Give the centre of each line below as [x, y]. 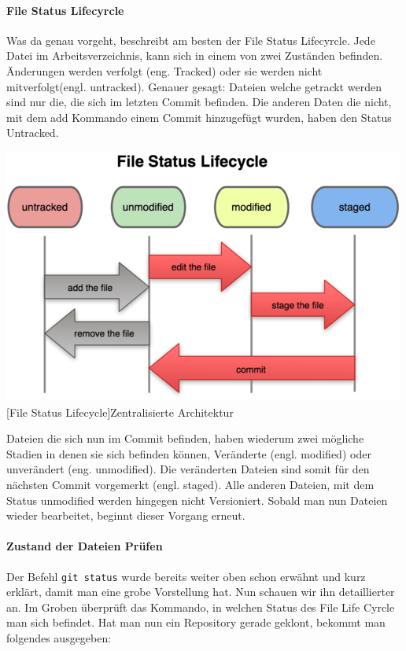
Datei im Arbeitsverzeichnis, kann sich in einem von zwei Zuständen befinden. [195, 55]
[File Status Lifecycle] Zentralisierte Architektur [120, 412]
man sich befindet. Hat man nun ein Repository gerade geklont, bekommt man [196, 622]
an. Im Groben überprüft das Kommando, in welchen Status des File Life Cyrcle [201, 607]
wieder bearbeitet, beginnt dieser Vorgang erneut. [126, 515]
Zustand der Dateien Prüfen [85, 546]
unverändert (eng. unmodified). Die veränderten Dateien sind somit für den [188, 469]
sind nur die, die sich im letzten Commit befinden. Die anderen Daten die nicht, [199, 102]
